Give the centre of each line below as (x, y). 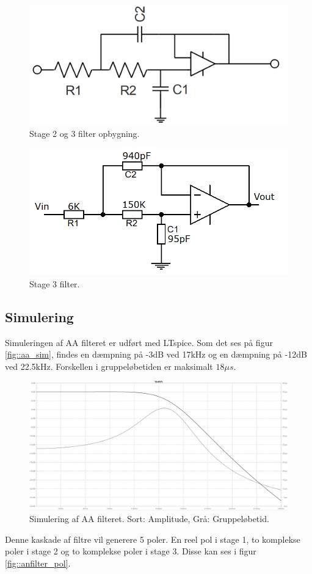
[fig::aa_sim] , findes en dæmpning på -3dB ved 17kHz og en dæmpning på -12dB (156, 354)
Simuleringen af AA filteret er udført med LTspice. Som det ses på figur (139, 342)
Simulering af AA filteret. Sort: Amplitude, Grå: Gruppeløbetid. (149, 519)
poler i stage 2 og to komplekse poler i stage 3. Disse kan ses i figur (131, 551)
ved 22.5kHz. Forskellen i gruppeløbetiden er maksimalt (109, 366)
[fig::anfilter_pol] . (38, 563)
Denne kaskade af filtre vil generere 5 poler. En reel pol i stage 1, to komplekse (153, 539)
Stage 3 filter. (55, 283)
